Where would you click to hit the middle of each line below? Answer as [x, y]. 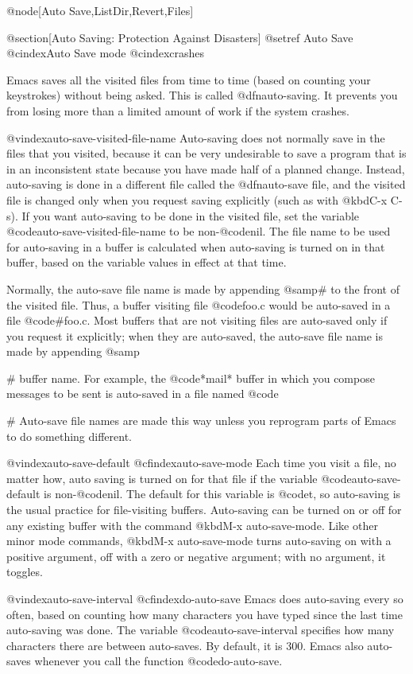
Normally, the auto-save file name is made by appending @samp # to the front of [203, 288]
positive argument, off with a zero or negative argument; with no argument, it [196, 556]
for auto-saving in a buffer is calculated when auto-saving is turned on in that [196, 246]
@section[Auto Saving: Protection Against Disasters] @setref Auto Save [180, 37]
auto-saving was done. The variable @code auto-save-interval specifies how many [201, 630]
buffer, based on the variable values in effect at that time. [147, 262]
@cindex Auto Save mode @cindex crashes [106, 53]
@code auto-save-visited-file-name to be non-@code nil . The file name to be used [199, 231]
